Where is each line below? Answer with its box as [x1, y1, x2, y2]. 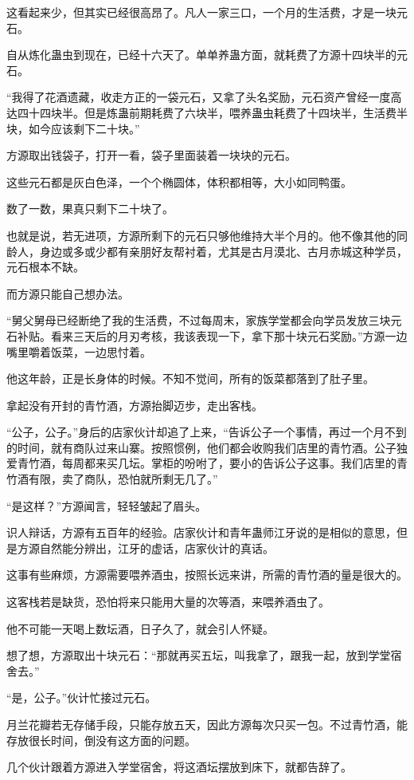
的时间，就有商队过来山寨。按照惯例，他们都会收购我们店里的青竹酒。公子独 [6, 439, 408, 455]
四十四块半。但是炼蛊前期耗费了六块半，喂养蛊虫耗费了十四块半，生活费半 [17, 104, 408, 120]
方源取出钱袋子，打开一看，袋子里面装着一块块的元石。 [6, 147, 296, 163]
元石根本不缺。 [6, 258, 84, 275]
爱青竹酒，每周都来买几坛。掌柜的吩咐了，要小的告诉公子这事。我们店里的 [6, 455, 396, 471]
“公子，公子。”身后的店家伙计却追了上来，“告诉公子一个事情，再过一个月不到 [6, 423, 407, 440]
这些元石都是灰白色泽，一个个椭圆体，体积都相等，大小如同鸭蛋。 [6, 173, 352, 190]
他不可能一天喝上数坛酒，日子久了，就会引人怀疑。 [6, 620, 274, 636]
